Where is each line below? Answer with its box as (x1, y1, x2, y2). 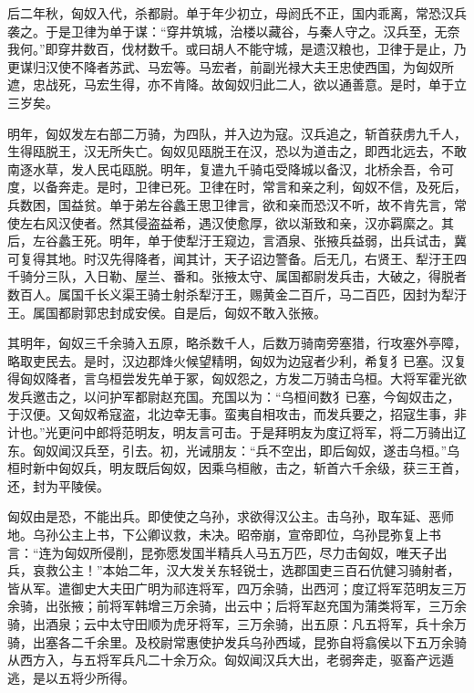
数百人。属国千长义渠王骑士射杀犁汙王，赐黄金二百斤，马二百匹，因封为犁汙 (7, 284, 467, 303)
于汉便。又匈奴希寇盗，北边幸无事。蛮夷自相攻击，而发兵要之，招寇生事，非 (7, 404, 467, 424)
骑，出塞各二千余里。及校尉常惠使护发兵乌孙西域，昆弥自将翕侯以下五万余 (7, 632, 454, 651)
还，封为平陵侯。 (7, 476, 109, 495)
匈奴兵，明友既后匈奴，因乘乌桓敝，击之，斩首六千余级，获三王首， (57, 458, 467, 478)
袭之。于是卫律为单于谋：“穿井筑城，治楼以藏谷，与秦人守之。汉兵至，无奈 (7, 21, 460, 40)
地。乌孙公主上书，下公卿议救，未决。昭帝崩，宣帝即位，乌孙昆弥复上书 (7, 525, 441, 544)
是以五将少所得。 (32, 667, 135, 687)
